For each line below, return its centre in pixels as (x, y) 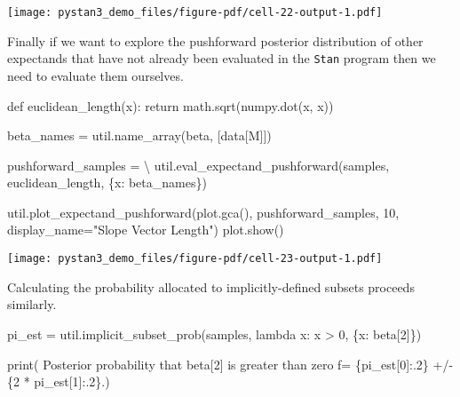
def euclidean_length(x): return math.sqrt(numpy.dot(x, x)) (171, 105)
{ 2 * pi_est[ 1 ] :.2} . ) (59, 381)
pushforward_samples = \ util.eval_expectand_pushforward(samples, (198, 165)
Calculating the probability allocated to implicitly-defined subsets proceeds (211, 286)
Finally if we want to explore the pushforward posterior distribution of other (215, 40)
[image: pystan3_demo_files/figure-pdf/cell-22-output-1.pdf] (195, 12)
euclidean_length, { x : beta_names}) (107, 183)
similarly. (32, 304)
